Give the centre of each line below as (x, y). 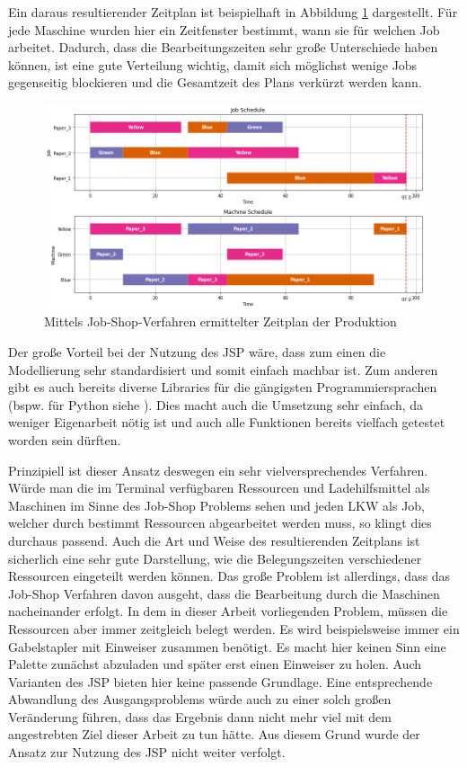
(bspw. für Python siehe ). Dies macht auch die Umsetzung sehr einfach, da (216, 404)
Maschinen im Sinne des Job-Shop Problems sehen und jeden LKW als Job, (217, 505)
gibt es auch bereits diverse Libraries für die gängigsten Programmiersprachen (223, 387)
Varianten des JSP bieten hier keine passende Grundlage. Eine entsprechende (220, 681)
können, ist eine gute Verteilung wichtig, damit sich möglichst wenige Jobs (213, 64)
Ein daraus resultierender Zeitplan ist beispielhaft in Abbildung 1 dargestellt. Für (233, 12)
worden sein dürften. (65, 439)
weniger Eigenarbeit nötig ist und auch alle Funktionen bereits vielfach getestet (227, 422)
